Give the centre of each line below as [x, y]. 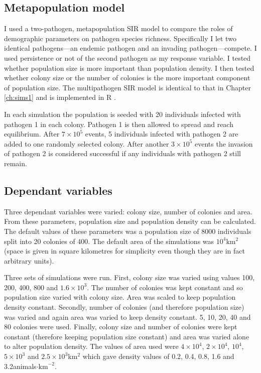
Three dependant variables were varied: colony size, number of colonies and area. [128, 211]
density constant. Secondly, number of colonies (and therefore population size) [124, 307]
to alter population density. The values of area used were [91, 346]
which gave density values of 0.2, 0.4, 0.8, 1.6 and [158, 356]
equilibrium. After [32, 134]
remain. [16, 163]
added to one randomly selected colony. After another [87, 143]
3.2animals [20, 366]
